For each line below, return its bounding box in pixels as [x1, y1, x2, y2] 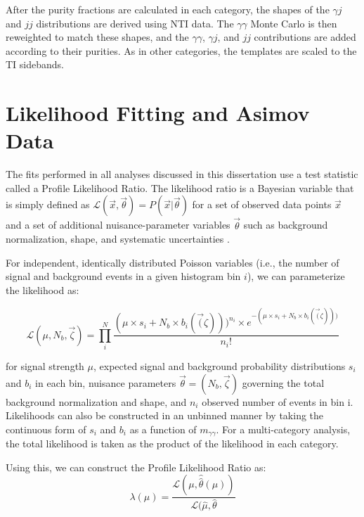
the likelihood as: [6, 283, 79, 298]
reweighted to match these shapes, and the [6, 30, 189, 44]
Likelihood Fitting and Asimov [6, 98, 310, 127]
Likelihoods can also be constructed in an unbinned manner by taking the [6, 408, 324, 423]
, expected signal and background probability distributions [93, 358, 346, 373]
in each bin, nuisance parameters [35, 375, 176, 390]
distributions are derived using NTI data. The [36, 15, 234, 30]
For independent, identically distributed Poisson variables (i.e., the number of [6, 255, 339, 269]
